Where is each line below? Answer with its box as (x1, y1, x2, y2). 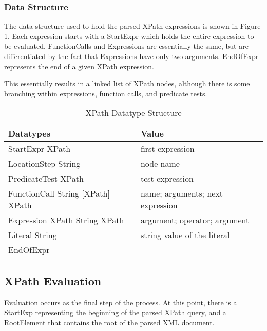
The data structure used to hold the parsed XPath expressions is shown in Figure (4, 21, 261, 31)
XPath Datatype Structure (85, 107, 182, 119)
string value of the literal (140, 229, 230, 241)
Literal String (8, 229, 57, 241)
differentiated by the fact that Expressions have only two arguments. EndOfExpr (4, 51, 259, 61)
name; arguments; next (140, 187, 223, 200)
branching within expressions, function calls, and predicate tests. (4, 88, 207, 99)
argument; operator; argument (140, 214, 250, 226)
